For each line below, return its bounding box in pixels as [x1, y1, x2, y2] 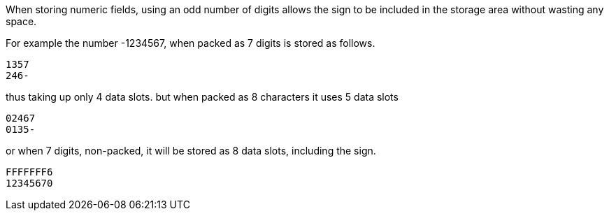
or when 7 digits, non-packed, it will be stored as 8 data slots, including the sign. [6, 145, 376, 157]
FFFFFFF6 [6, 166, 53, 178]
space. [6, 15, 37, 27]
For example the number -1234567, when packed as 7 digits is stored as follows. [6, 37, 375, 49]
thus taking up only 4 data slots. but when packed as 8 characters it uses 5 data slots [6, 91, 399, 103]
